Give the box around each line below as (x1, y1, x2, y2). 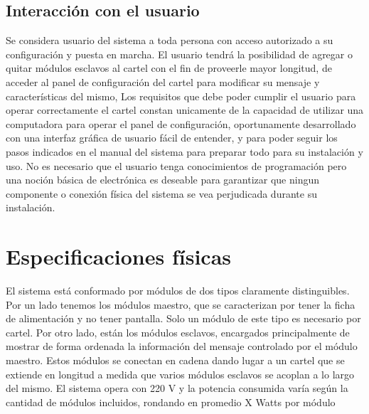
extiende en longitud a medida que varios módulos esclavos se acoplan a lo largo (6, 366, 355, 381)
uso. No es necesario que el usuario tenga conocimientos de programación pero (6, 158, 347, 173)
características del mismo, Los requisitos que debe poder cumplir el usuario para (6, 88, 356, 103)
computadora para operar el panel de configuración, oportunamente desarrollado (6, 116, 356, 131)
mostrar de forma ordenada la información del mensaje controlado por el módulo (6, 339, 358, 354)
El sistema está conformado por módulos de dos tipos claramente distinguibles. (6, 283, 350, 298)
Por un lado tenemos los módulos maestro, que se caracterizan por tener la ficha (6, 297, 355, 312)
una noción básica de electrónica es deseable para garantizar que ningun (6, 172, 319, 187)
